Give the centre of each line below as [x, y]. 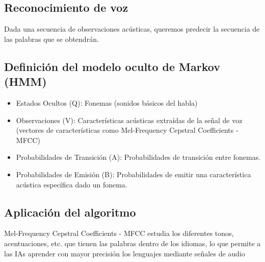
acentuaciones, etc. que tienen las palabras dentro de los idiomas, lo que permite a [132, 243]
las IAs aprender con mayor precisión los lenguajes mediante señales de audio [125, 253]
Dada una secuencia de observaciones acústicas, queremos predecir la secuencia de [132, 29]
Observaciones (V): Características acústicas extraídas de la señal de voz [129, 120]
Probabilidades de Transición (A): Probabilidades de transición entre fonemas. [138, 157]
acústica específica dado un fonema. [72, 184]
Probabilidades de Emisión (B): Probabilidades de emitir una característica [134, 174]
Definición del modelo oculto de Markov [112, 66]
